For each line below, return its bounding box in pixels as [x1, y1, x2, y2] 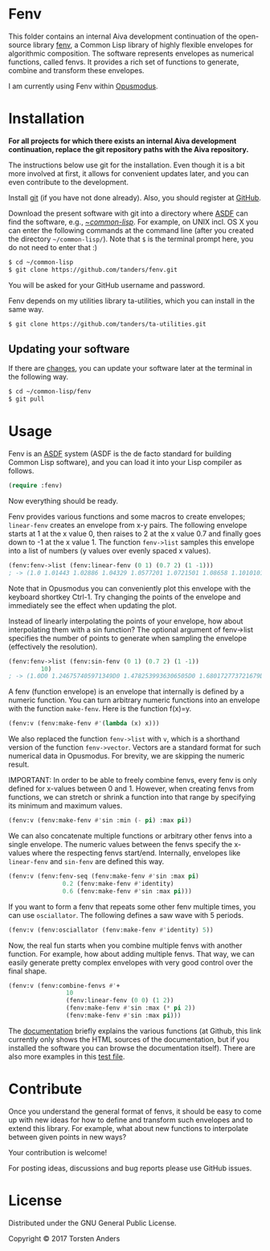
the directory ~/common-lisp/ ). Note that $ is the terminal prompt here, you [8, 234, 254, 244]
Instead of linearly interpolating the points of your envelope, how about [8, 616, 243, 626]
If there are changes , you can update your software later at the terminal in [8, 364, 253, 373]
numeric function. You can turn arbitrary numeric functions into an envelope [8, 695, 260, 705]
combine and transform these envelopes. [8, 65, 145, 75]
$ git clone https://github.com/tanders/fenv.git [8, 265, 178, 274]
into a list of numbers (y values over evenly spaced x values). [8, 545, 211, 555]
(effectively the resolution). [8, 641, 98, 652]
